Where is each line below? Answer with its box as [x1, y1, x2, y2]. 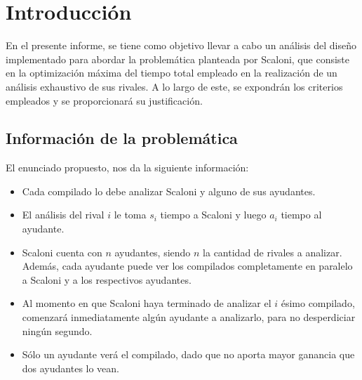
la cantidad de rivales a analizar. [203, 244, 342, 259]
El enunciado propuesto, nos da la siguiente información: [6, 160, 249, 175]
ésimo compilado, [281, 296, 355, 310]
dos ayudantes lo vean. [22, 360, 120, 375]
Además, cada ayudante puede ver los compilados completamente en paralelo [22, 258, 353, 273]
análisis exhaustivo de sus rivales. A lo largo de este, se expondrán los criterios [6, 79, 343, 93]
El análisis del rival [22, 207, 105, 222]
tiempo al [281, 207, 322, 222]
